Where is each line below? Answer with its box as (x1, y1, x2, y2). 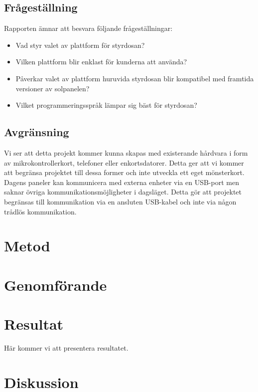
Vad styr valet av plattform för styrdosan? (15, 39, 145, 50)
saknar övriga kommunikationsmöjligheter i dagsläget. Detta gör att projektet (4, 187, 242, 197)
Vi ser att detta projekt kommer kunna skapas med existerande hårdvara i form (4, 147, 248, 158)
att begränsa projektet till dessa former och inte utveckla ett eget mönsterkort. (4, 167, 245, 178)
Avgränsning (4, 124, 69, 140)
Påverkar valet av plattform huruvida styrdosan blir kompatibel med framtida (15, 73, 254, 83)
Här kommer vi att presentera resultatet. (4, 343, 129, 353)
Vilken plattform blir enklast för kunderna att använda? (15, 56, 187, 67)
